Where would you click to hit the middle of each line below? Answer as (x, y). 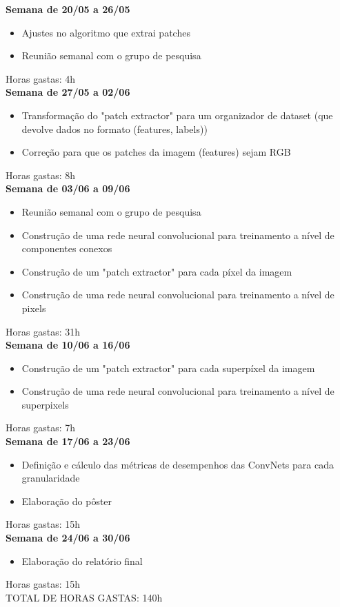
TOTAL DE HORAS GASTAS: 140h (84, 597)
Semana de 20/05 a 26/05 (68, 9)
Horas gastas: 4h (40, 78)
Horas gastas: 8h (40, 175)
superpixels (45, 404)
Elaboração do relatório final (82, 560)
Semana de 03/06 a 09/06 (68, 188)
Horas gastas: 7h (40, 428)
